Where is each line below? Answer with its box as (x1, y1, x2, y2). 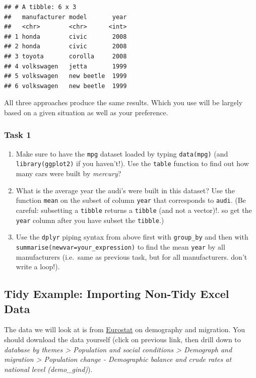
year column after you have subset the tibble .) (16, 214, 164, 225)
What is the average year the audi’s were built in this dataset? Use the (16, 185, 235, 195)
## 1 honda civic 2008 (4, 33, 127, 40)
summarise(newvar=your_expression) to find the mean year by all (16, 241, 225, 252)
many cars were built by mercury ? (16, 168, 121, 179)
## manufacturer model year (4, 13, 127, 21)
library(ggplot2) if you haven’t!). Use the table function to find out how (16, 158, 249, 169)
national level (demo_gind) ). (4, 363, 93, 374)
